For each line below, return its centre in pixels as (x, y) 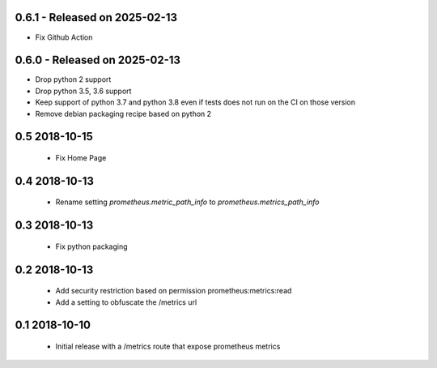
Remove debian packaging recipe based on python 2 (123, 113)
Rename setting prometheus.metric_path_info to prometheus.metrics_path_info (187, 202)
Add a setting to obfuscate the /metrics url (126, 302)
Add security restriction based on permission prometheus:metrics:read (174, 291)
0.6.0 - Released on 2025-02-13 (98, 60)
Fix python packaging (92, 246)
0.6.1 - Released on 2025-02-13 (96, 17)
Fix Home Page (81, 158)
